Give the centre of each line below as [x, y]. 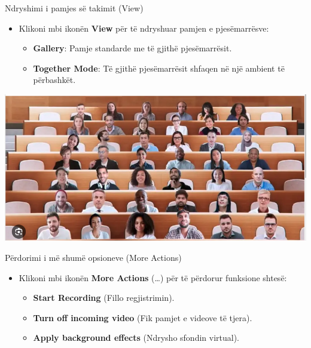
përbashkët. [54, 80]
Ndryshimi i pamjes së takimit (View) [74, 8]
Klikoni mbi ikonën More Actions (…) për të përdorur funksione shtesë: [153, 277]
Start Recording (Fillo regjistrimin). [104, 298]
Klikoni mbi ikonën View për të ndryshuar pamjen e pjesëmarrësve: [144, 28]
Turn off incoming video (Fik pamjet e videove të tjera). [143, 317]
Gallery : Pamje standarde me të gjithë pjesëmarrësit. [132, 48]
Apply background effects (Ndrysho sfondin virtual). [136, 338]
